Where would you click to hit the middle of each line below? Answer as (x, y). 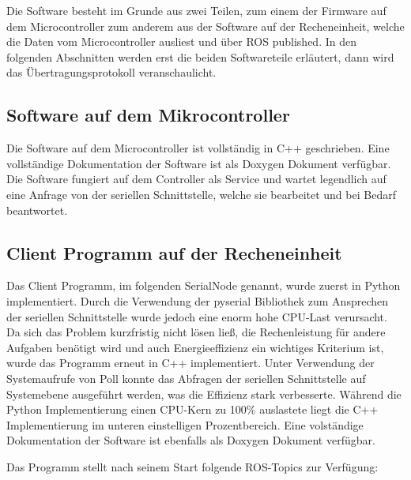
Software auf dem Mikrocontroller (148, 115)
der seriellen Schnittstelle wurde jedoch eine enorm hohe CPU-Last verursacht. (197, 316)
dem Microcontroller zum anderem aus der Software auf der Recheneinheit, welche (205, 26)
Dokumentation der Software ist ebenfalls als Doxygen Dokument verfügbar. (191, 440)
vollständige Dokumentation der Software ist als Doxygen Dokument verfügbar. (199, 163)
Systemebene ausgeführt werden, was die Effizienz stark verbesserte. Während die (204, 394)
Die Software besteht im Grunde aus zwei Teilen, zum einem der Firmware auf (196, 10)
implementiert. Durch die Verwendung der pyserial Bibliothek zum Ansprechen (198, 300)
